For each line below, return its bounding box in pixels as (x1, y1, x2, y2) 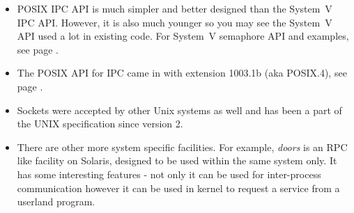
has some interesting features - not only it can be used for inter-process (17, 166, 321, 181)
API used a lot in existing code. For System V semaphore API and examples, (17, 29, 349, 43)
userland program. (17, 194, 95, 209)
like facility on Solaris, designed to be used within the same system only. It (17, 153, 337, 168)
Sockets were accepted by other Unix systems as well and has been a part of (17, 102, 342, 117)
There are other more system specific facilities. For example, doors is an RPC (17, 139, 348, 154)
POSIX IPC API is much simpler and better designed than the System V (17, 1, 332, 15)
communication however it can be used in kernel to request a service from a (17, 180, 340, 195)
